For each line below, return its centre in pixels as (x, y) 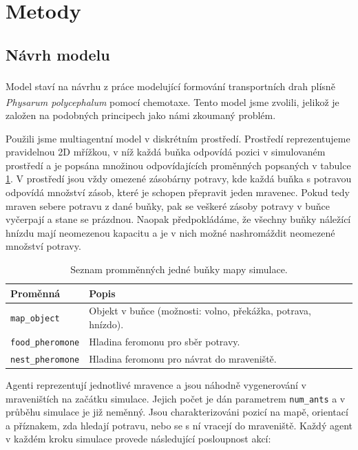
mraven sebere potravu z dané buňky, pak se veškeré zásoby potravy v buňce (168, 205)
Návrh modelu (58, 54)
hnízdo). (106, 324)
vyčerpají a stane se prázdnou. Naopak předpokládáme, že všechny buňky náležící (178, 219)
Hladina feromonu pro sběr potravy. (165, 341)
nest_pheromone (45, 360)
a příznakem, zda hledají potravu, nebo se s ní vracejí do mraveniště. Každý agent (179, 425)
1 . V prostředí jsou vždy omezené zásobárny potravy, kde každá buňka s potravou (179, 179)
